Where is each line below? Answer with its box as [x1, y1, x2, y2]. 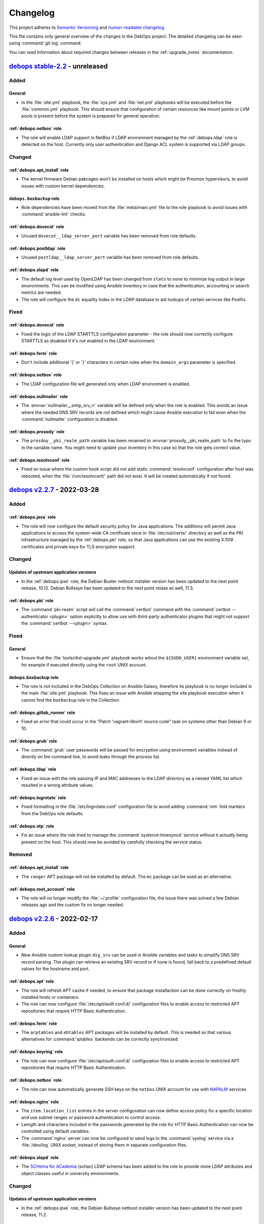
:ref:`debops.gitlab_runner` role [9, 709, 75, 715]
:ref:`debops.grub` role [9, 738, 57, 744]
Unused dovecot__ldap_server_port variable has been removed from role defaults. [21, 233, 197, 238]
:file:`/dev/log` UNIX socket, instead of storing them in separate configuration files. [21, 1142, 188, 1148]
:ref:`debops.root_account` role [9, 886, 75, 892]
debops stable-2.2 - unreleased [9, 62, 108, 71]
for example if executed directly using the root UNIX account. [21, 661, 147, 668]
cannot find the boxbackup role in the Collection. [21, 697, 121, 703]
